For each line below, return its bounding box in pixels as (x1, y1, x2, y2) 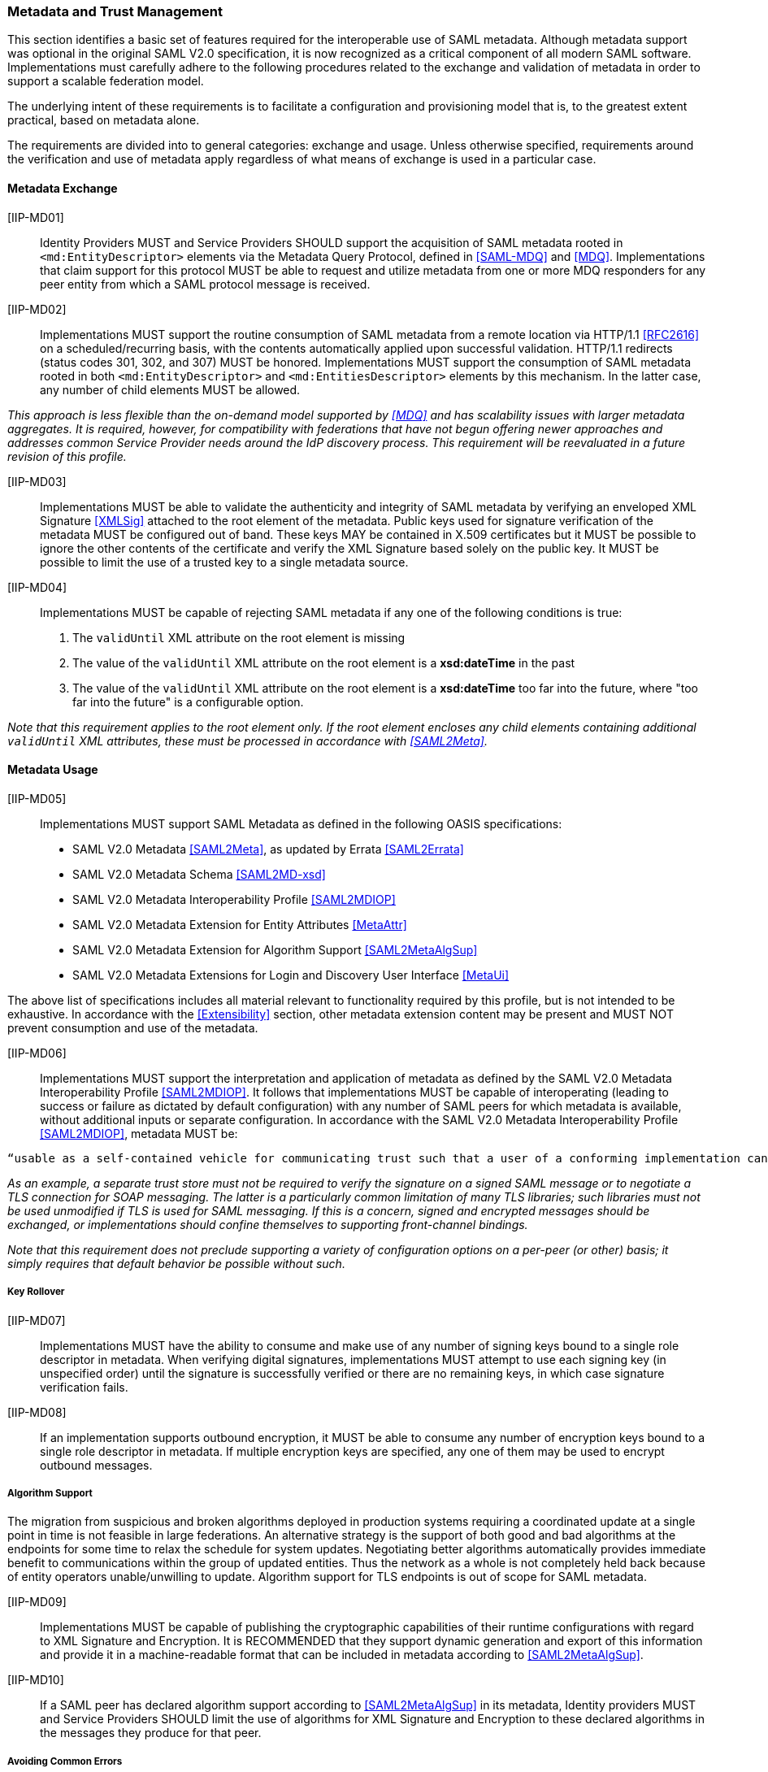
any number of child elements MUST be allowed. (40, 382, 301, 397)
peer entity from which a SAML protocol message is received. (40, 276, 371, 291)
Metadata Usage (7, 762, 98, 777)
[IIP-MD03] (7, 474, 67, 489)
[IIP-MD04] (7, 580, 67, 594)
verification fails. (40, 1379, 128, 1394)
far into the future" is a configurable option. (72, 694, 304, 709)
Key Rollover (7, 1286, 65, 1298)
